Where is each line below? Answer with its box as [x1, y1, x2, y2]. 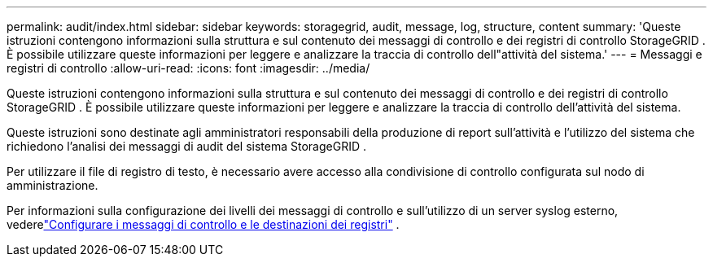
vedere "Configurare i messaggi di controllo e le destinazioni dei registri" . [7, 217, 400, 231]
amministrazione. [7, 178, 98, 192]
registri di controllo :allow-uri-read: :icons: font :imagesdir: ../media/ [7, 61, 370, 75]
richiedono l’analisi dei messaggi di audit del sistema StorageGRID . [7, 139, 366, 153]
